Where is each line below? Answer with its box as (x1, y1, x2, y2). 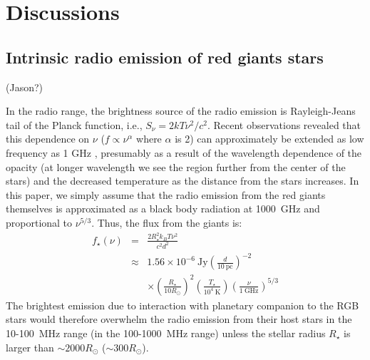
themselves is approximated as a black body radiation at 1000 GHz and (6, 201, 320, 216)
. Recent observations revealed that (207, 117, 361, 132)
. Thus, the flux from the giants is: (91, 215, 242, 230)
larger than (6, 339, 54, 354)
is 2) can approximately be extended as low (175, 131, 364, 146)
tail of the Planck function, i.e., (6, 117, 143, 132)
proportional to (6, 215, 73, 230)
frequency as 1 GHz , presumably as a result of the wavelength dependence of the (6, 145, 362, 160)
